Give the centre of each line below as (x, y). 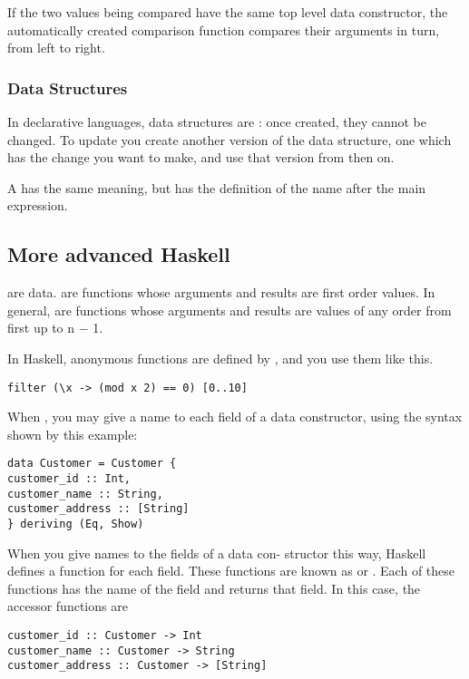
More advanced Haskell (119, 254)
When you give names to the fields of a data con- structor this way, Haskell (217, 553)
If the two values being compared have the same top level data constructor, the (228, 12)
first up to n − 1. (55, 328)
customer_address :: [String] (98, 509)
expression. (38, 205)
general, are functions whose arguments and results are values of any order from (230, 310)
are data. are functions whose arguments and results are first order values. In (221, 292)
